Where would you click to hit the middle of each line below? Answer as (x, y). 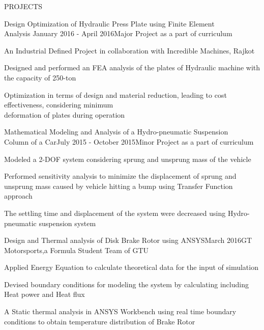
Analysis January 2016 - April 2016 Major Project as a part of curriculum (118, 33)
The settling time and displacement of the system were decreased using (115, 213)
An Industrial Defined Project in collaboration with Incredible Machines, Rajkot (129, 50)
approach (18, 196)
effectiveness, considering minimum (59, 105)
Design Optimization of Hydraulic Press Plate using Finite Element (109, 23)
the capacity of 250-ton (40, 77)
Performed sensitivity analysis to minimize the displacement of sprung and (120, 176)
